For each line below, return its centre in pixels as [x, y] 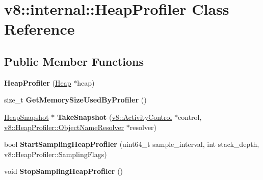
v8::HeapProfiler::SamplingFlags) [56, 154]
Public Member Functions [74, 61]
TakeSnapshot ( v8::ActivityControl [114, 117]
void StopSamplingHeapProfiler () [64, 171]
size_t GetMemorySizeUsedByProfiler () [75, 100]
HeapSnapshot [27, 117]
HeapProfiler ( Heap [38, 82]
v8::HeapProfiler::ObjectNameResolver [64, 127]
